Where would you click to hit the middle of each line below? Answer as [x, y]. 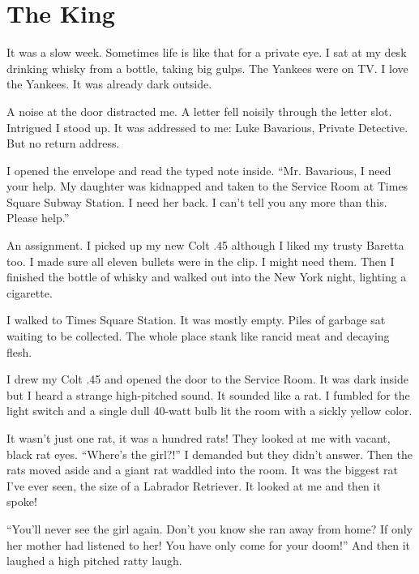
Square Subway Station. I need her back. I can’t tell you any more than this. [197, 201]
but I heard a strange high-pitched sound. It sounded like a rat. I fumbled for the [208, 394]
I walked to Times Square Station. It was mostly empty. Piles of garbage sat [196, 320]
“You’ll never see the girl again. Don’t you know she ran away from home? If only [209, 528]
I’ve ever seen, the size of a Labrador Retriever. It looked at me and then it [194, 485]
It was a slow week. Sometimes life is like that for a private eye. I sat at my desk [207, 52]
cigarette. [30, 292]
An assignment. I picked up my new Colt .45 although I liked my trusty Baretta [205, 245]
